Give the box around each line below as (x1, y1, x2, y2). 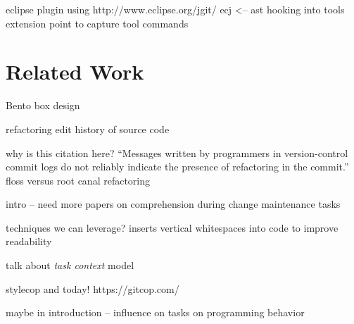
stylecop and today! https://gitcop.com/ (6, 281, 179, 296)
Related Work (6, 57, 144, 86)
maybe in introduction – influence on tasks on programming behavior (6, 305, 305, 320)
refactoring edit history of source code (6, 121, 170, 136)
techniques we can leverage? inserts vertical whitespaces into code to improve (6, 220, 339, 235)
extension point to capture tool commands (6, 15, 189, 30)
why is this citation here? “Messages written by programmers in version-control (6, 145, 348, 160)
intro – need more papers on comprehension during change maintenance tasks (6, 197, 341, 211)
